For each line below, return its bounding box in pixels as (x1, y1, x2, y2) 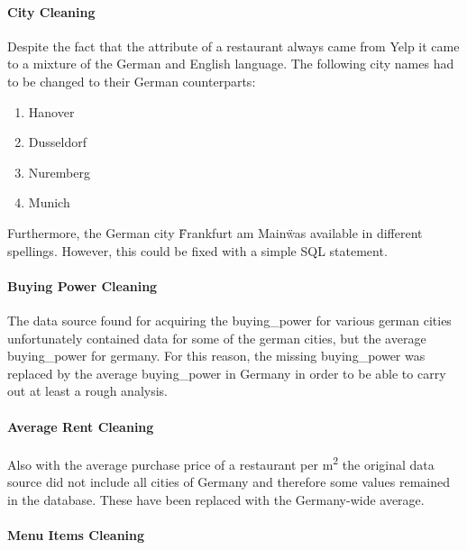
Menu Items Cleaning (7, 525, 145, 544)
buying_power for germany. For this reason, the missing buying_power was (7, 346, 426, 365)
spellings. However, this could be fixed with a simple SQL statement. (7, 241, 388, 260)
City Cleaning (7, 2, 96, 21)
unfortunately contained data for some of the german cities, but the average (7, 328, 426, 347)
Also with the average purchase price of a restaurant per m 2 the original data (7, 452, 435, 473)
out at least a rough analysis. (7, 381, 168, 400)
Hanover (28, 102, 75, 121)
